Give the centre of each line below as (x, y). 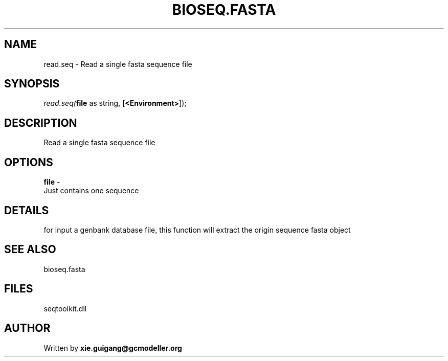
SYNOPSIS (32, 84)
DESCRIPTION (41, 123)
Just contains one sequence (91, 191)
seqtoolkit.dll (65, 308)
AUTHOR (27, 328)
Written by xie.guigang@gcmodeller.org (113, 348)
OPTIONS (29, 162)
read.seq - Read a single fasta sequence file (118, 64)
